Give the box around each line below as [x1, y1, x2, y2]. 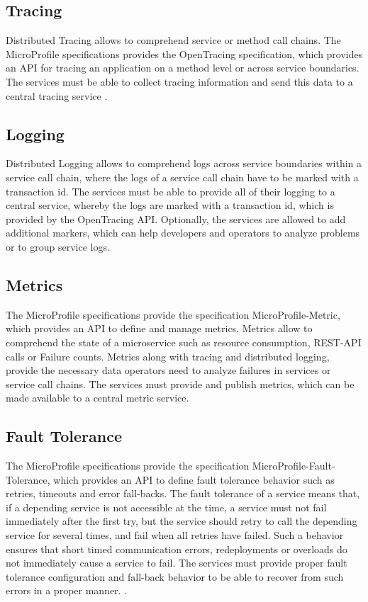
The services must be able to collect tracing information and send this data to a [6, 74, 353, 89]
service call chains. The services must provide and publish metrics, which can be [6, 376, 355, 391]
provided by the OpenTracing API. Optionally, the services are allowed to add [6, 211, 346, 226]
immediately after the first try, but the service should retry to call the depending [6, 513, 357, 528]
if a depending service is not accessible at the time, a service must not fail [6, 499, 327, 514]
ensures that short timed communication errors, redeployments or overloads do [6, 541, 347, 556]
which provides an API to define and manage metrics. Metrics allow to [6, 321, 313, 336]
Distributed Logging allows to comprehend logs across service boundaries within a [6, 156, 362, 171]
